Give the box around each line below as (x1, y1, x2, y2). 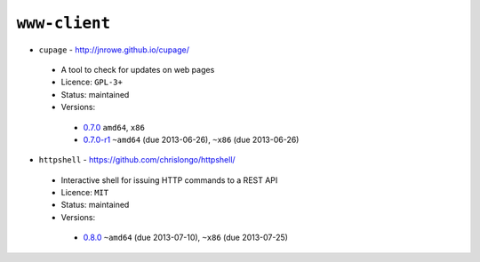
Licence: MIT (60, 187, 109, 198)
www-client (16, 13, 111, 33)
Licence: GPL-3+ (60, 76, 124, 88)
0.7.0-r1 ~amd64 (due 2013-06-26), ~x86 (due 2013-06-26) (83, 134, 300, 145)
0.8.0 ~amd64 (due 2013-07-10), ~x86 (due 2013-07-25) (83, 232, 289, 243)
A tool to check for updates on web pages (60, 64, 215, 75)
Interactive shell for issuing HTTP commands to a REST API (60, 174, 278, 186)
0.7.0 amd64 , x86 (83, 122, 146, 132)
